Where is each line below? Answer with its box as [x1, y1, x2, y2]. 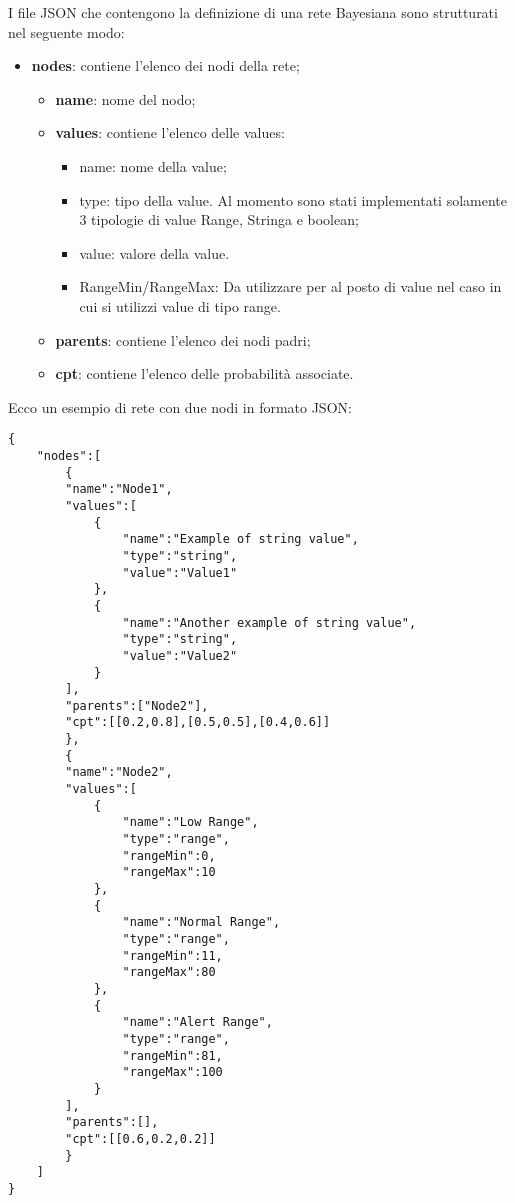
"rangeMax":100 [122, 1065, 223, 1080]
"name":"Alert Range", [122, 1015, 273, 1030]
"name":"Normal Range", [122, 915, 281, 930]
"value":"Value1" [122, 565, 238, 580]
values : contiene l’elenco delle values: [55, 122, 285, 143]
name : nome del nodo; [55, 88, 196, 109]
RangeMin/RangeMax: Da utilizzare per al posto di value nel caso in [79, 276, 502, 297]
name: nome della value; [79, 155, 227, 176]
